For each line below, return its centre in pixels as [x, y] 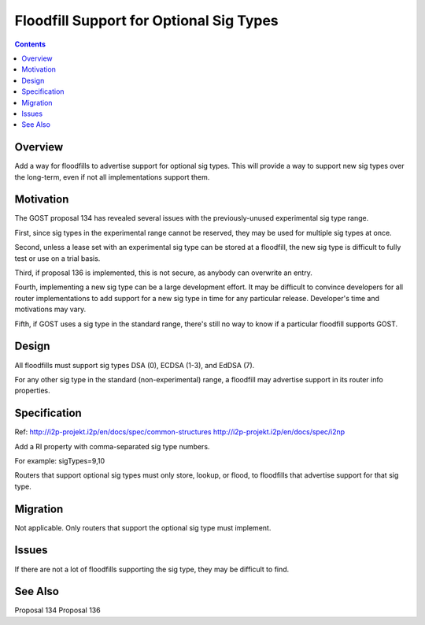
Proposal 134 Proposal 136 [58, 610]
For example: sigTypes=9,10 [60, 460]
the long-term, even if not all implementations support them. [112, 177]
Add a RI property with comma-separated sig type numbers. [112, 446]
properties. [32, 391]
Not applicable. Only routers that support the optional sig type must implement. [143, 527]
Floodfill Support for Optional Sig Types [146, 20]
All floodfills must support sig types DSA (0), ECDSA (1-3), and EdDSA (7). [135, 365]
